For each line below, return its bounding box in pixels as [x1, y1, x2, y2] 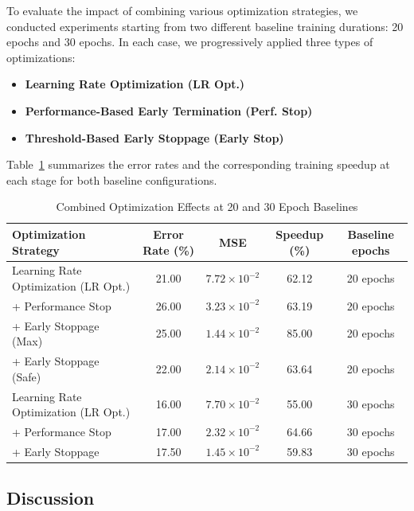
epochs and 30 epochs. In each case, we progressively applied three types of [6, 33, 373, 50]
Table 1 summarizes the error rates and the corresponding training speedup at [6, 156, 390, 173]
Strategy [12, 241, 60, 258]
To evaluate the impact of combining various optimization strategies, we [6, 2, 358, 18]
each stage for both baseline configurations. [6, 171, 217, 188]
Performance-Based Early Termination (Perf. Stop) [25, 102, 313, 119]
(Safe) [12, 368, 41, 384]
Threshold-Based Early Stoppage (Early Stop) [25, 129, 284, 146]
